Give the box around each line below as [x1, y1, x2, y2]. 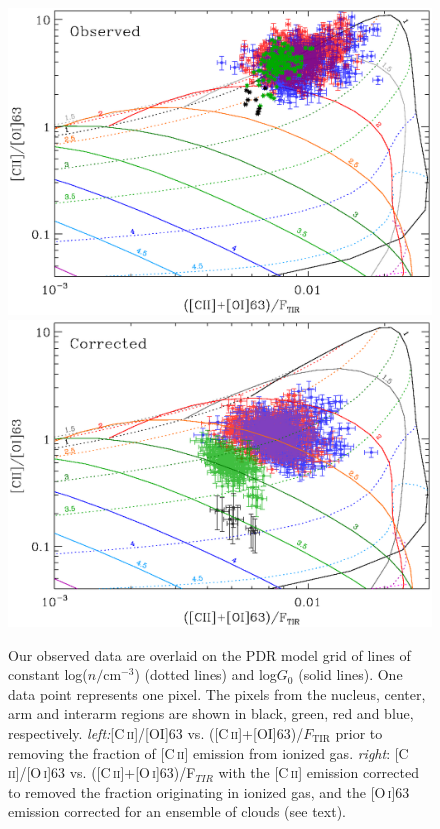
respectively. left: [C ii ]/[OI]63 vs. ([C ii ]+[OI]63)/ [8, 723, 304, 744]
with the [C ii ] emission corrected [218, 762, 419, 783]
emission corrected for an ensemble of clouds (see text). [8, 801, 347, 822]
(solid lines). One [298, 664, 403, 685]
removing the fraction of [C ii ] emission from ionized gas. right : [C [8, 742, 409, 763]
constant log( [8, 664, 88, 685]
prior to [335, 723, 383, 744]
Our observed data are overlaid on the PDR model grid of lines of [8, 644, 411, 665]
